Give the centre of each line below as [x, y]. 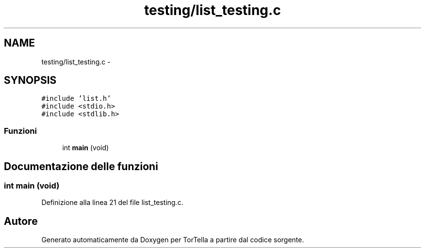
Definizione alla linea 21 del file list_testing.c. [112, 203]
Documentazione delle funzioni [81, 166]
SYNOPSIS [30, 80]
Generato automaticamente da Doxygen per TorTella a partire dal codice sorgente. [173, 240]
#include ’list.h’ [76, 99]
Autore [21, 221]
